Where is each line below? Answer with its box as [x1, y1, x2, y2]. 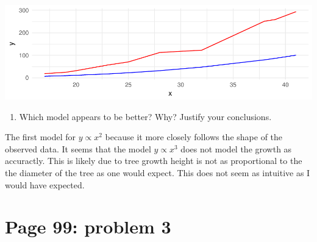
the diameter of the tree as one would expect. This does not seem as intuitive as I [5, 166, 310, 179]
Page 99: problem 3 [5, 214, 171, 239]
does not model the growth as [180, 142, 292, 155]
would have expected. [5, 178, 85, 191]
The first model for [5, 130, 76, 143]
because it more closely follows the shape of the [105, 130, 283, 143]
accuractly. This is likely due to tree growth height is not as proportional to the [5, 154, 302, 167]
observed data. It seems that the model [5, 142, 151, 155]
